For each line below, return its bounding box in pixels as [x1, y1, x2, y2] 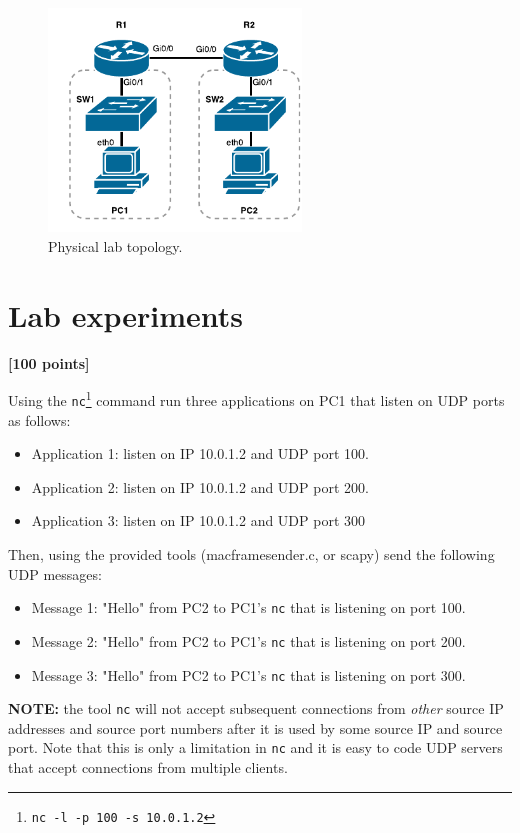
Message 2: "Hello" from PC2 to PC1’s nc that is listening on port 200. [31, 630, 466, 651]
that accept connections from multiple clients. [8, 757, 288, 778]
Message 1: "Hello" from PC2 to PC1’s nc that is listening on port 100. [31, 597, 466, 618]
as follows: [8, 409, 71, 430]
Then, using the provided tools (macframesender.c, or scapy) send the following [8, 544, 495, 565]
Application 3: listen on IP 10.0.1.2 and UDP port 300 [31, 510, 366, 531]
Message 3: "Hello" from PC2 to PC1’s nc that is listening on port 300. [31, 664, 466, 685]
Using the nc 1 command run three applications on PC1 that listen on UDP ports [8, 387, 505, 411]
